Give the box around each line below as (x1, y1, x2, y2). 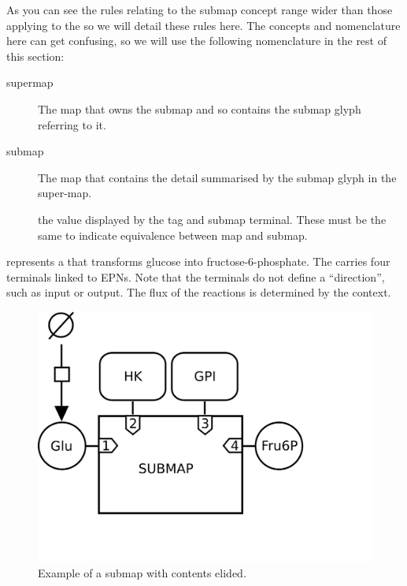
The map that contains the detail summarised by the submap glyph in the (38, 169, 397, 185)
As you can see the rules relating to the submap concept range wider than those (6, 2, 393, 17)
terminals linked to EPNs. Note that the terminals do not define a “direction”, (6, 268, 385, 285)
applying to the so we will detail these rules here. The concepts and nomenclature (6, 17, 401, 33)
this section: (6, 47, 65, 64)
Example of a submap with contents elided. (38, 565, 246, 581)
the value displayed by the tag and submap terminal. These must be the (38, 211, 387, 227)
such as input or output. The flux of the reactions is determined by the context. (6, 284, 391, 300)
